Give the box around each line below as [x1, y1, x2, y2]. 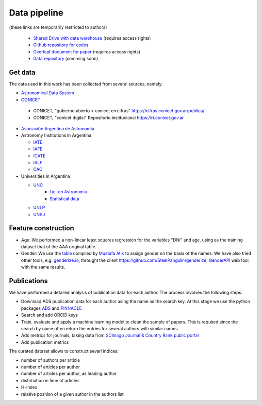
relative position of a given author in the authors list [21, 391, 124, 397]
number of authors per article [21, 357, 80, 363]
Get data [9, 68, 36, 76]
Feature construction [9, 224, 74, 233]
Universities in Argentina [21, 173, 70, 179]
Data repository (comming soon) [33, 56, 98, 62]
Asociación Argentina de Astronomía [21, 125, 95, 131]
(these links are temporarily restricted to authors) [9, 24, 107, 30]
